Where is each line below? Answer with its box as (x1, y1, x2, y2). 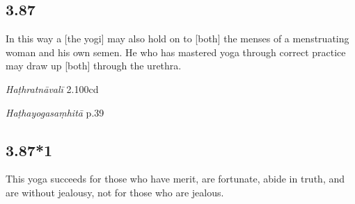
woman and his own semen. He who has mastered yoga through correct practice (6, 44, 346, 59)
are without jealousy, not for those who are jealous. (6, 185, 224, 199)
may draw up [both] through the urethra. (6, 58, 182, 73)
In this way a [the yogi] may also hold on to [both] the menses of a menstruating (6, 31, 349, 46)
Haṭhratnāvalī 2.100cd (6, 81, 99, 96)
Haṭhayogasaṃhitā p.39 (6, 105, 104, 119)
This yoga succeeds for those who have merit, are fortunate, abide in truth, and (6, 171, 345, 186)
